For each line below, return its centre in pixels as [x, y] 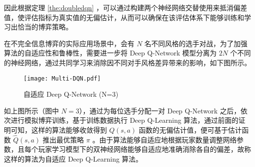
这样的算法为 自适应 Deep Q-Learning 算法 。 [73, 159]
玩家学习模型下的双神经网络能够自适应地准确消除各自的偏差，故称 [144, 149]
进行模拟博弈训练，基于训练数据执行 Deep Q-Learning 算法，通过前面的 [125, 120]
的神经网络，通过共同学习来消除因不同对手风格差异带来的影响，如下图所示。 [127, 62]
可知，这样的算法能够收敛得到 [59, 130]
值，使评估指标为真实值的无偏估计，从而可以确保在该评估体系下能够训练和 [124, 17]
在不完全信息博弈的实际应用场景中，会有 [69, 43]
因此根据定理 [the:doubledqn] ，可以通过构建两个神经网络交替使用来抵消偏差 [126, 7]
